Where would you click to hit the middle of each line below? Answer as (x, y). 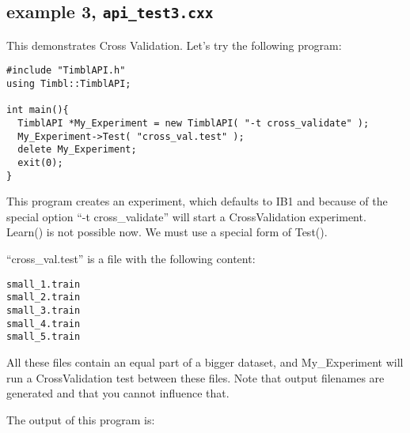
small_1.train (44, 284)
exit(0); (40, 162)
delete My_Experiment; (77, 150)
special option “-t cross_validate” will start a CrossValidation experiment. (186, 216)
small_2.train (44, 297)
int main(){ (38, 110)
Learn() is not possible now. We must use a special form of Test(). (167, 232)
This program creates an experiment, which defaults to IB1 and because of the (197, 201)
